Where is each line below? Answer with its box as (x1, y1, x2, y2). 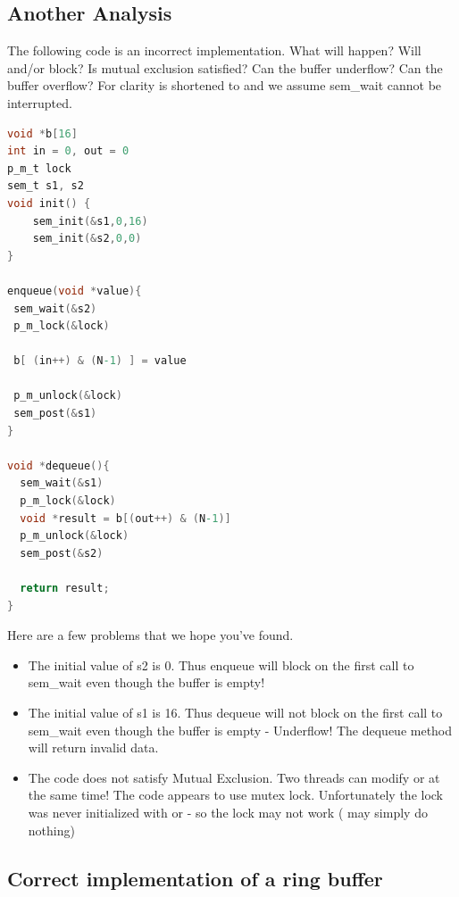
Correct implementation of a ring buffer (7, 864, 383, 892)
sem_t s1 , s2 (7, 179, 84, 193)
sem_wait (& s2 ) (13, 302, 97, 315)
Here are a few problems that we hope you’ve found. (7, 626, 294, 644)
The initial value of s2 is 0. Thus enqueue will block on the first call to (28, 655, 414, 674)
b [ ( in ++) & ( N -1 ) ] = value (13, 354, 187, 368)
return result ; (20, 582, 110, 595)
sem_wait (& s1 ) (20, 477, 104, 490)
